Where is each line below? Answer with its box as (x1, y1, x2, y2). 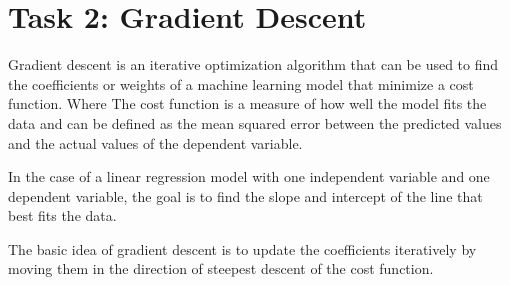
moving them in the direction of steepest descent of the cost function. (8, 258, 434, 279)
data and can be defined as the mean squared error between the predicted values (8, 112, 502, 133)
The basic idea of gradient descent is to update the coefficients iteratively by (8, 238, 477, 259)
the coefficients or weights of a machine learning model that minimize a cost (8, 73, 474, 94)
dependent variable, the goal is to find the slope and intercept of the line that (8, 185, 483, 206)
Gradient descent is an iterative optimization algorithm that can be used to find (8, 54, 499, 75)
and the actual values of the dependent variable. (8, 132, 303, 153)
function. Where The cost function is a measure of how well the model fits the (8, 93, 487, 114)
